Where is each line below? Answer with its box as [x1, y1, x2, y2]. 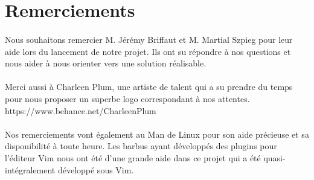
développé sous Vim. [57, 163, 134, 176]
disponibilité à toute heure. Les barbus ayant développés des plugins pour [5, 140, 277, 152]
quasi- [263, 151, 286, 164]
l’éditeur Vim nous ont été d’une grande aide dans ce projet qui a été [5, 151, 261, 164]
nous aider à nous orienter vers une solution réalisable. [5, 57, 207, 69]
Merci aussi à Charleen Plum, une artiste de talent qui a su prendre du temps [5, 80, 293, 93]
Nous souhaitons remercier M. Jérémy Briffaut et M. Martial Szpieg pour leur [5, 33, 293, 45]
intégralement [5, 163, 56, 176]
